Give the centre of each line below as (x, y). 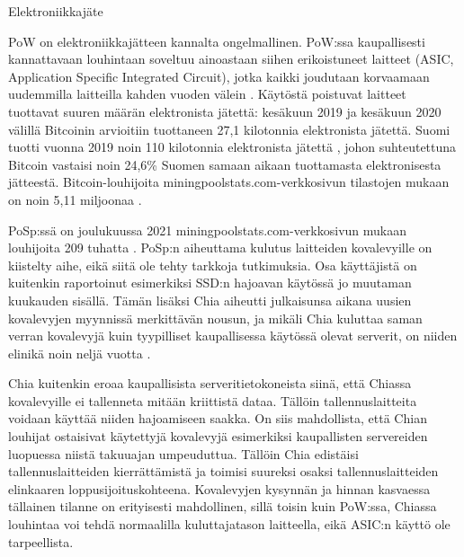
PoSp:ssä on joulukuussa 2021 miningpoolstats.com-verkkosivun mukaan (207, 230)
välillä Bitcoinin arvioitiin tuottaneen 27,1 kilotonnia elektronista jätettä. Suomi (229, 129)
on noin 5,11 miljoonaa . (75, 199)
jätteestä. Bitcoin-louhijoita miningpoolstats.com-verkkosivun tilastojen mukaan (229, 182)
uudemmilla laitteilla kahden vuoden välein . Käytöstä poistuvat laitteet (207, 94)
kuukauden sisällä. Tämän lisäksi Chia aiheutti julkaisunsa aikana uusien (210, 300)
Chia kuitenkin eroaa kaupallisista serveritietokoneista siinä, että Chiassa (210, 383)
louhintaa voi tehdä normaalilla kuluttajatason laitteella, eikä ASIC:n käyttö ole (229, 524)
